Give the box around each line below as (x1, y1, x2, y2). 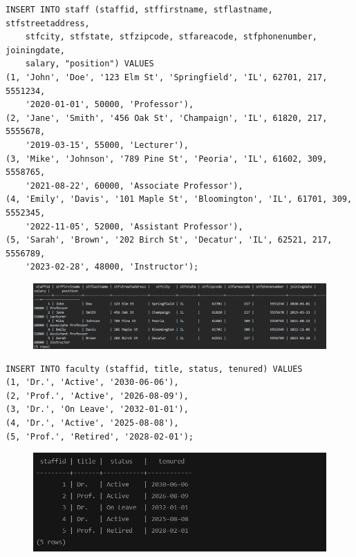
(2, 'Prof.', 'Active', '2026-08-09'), (6, 390, 189, 401)
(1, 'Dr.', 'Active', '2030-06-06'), (6, 377, 179, 388)
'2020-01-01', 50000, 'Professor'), (25, 100, 194, 110)
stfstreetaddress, (6, 18, 90, 28)
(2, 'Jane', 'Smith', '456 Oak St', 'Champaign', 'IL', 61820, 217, (6, 113, 328, 123)
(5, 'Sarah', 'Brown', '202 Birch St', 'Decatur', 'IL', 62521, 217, (6, 235, 332, 245)
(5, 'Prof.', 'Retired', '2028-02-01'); (6, 431, 194, 442)
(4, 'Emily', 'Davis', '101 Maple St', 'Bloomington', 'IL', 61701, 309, (6, 194, 353, 205)
